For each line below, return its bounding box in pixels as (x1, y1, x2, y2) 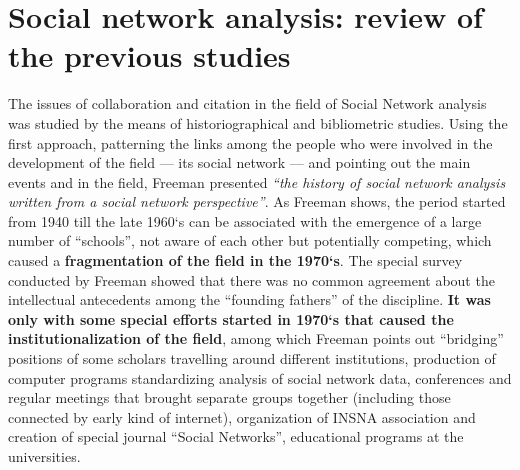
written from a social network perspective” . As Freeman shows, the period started (8, 191, 506, 212)
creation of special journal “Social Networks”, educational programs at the (8, 426, 464, 447)
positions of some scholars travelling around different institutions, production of (8, 348, 496, 369)
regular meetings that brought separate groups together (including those (8, 387, 451, 408)
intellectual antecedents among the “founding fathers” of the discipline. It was (8, 289, 491, 310)
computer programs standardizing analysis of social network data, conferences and (8, 367, 512, 388)
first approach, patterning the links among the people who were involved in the (8, 132, 493, 153)
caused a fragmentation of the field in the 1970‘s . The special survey (8, 250, 463, 271)
